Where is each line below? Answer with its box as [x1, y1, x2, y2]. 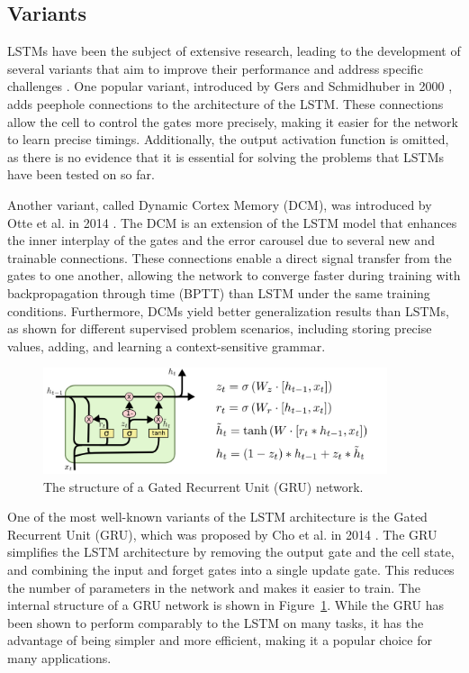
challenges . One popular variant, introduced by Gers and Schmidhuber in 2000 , [7, 77, 453, 95]
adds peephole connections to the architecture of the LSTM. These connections [7, 94, 444, 113]
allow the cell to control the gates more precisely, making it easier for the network [7, 112, 458, 131]
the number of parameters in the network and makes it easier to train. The [7, 578, 420, 596]
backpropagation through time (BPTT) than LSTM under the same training [7, 283, 430, 302]
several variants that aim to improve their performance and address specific [7, 59, 423, 77]
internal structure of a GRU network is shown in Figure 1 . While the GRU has [7, 596, 445, 614]
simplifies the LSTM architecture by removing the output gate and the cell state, [7, 542, 455, 561]
